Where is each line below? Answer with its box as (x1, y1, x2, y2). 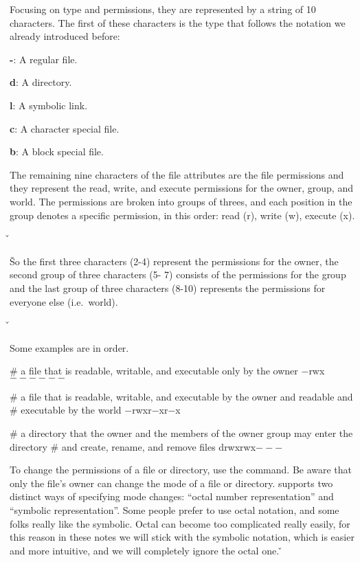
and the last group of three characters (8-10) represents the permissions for (10, 280, 326, 295)
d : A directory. (10, 75, 72, 89)
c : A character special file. (10, 121, 120, 135)
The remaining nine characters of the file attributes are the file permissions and (10, 167, 344, 181)
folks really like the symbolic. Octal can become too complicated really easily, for (10, 516, 350, 530)
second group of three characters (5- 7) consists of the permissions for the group (10, 267, 346, 282)
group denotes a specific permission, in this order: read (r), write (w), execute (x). (10, 207, 355, 222)
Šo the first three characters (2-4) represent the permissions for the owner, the (10, 254, 339, 268)
